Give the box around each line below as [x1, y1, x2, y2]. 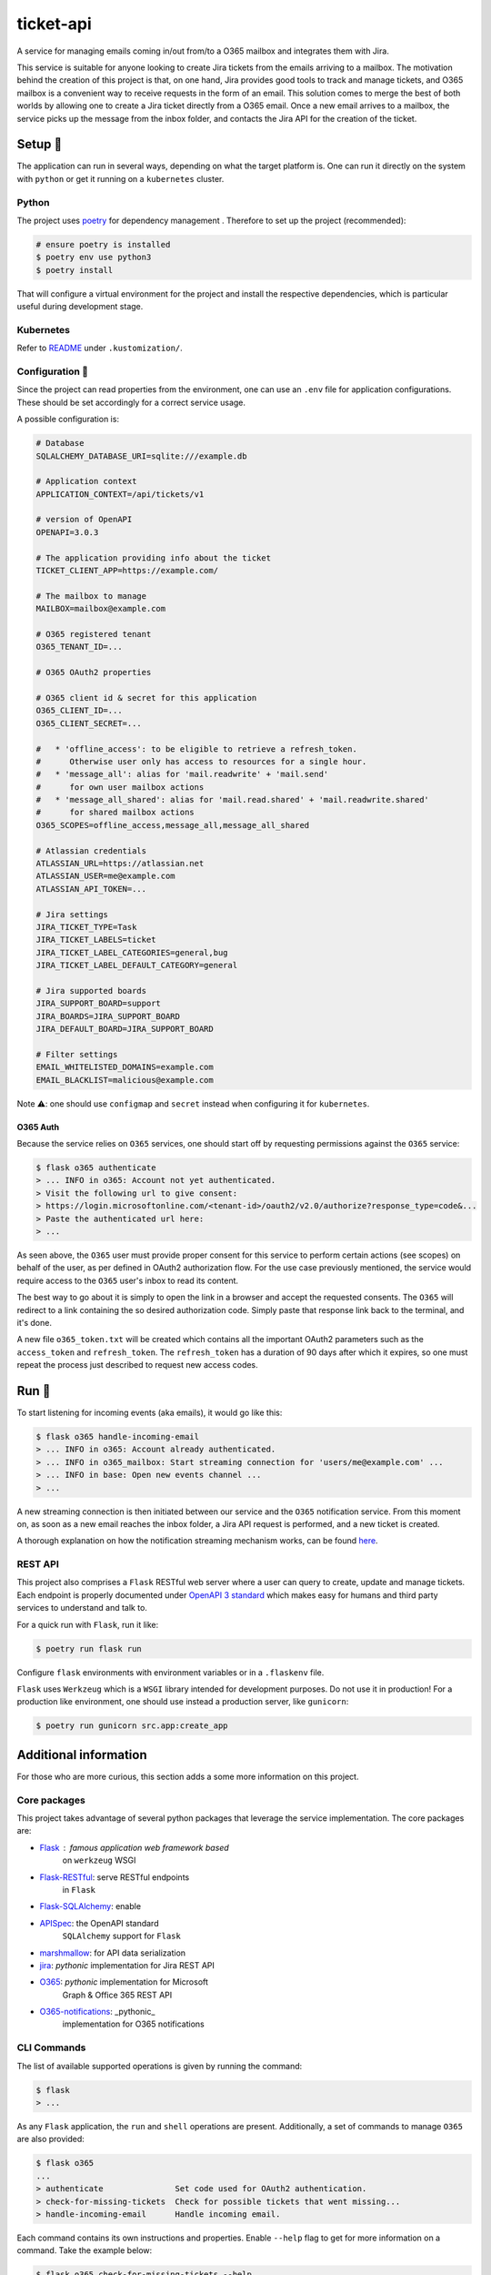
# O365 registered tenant [35, 629, 152, 639]
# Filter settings [35, 1049, 118, 1059]
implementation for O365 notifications [62, 2018, 205, 2029]
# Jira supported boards [35, 986, 147, 996]
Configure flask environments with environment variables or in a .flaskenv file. [16, 1666, 325, 1678]
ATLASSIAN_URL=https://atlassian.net [35, 858, 205, 869]
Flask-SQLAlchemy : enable [39, 1901, 141, 1912]
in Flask [62, 1884, 95, 1895]
